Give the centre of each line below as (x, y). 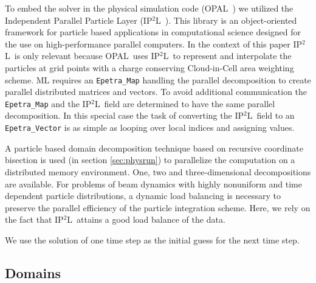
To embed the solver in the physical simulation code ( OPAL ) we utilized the (149, 8)
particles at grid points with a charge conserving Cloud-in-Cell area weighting (149, 67)
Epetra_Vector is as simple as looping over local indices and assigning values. (150, 128)
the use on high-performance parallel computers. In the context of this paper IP (154, 44)
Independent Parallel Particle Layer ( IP (79, 20)
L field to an (271, 115)
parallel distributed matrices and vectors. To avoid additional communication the (156, 92)
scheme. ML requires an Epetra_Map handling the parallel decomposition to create (158, 79)
